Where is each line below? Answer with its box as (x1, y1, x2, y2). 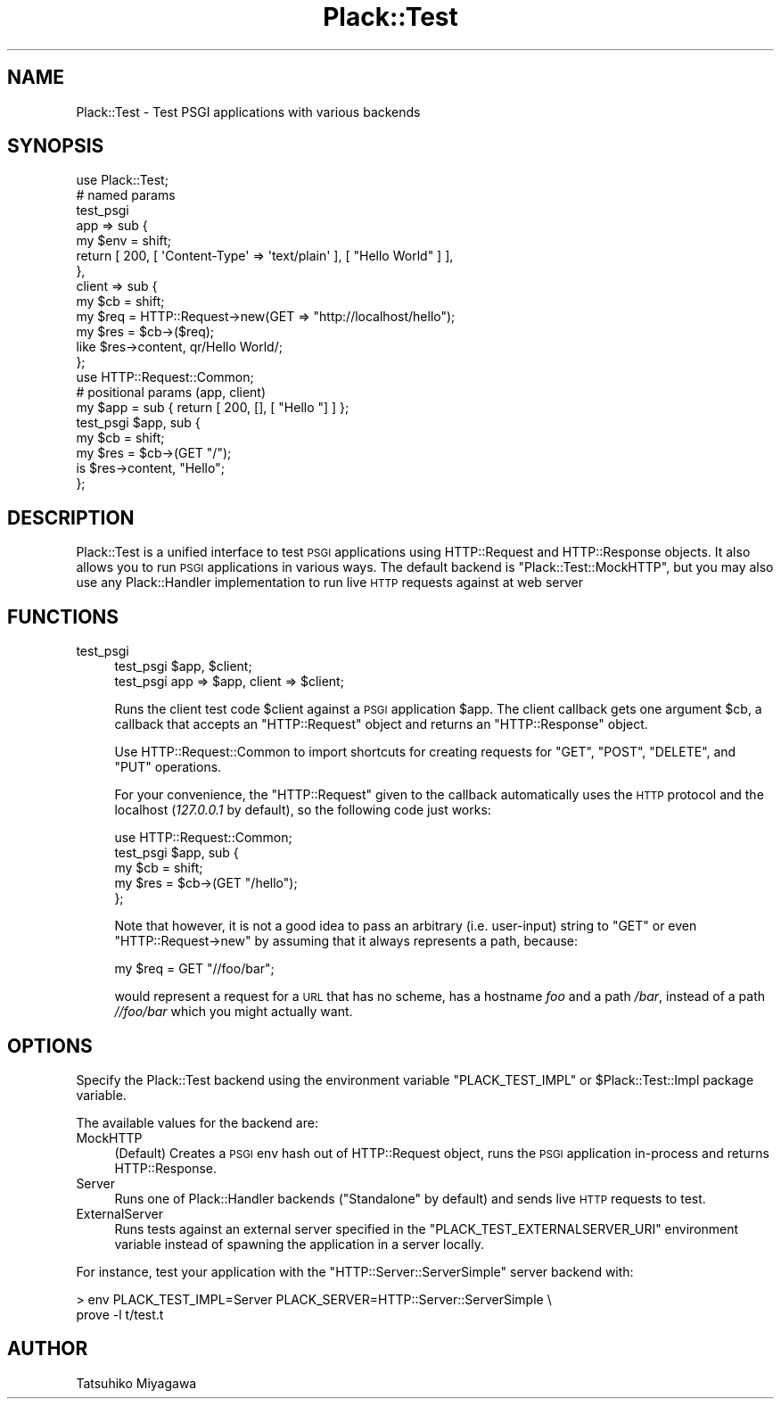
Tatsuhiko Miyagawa (76, 1375, 197, 1391)
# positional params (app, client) (76, 385, 267, 401)
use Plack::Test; (76, 172, 169, 188)
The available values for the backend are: (76, 1114, 318, 1130)
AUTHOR (7, 1337, 88, 1361)
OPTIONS (7, 1034, 93, 1057)
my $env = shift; (76, 233, 172, 249)
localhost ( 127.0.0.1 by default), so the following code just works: (114, 802, 491, 818)
